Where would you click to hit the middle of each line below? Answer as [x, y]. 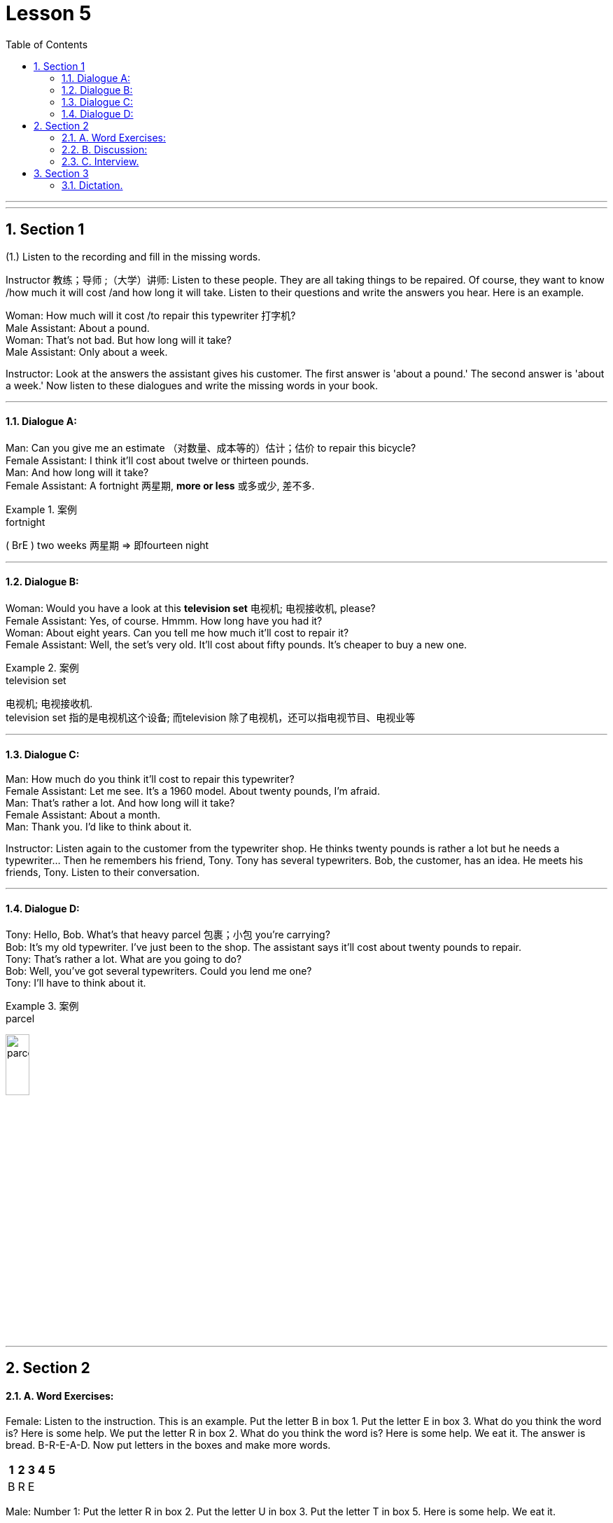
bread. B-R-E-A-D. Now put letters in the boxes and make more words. [168, 1445]
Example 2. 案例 [42, 668]
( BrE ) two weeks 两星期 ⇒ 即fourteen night [107, 545]
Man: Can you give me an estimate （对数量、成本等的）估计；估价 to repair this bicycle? [211, 447]
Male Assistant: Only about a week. [87, 352]
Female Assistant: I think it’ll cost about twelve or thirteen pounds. [157, 460]
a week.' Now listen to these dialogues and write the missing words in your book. [192, 385]
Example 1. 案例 [41, 509]
